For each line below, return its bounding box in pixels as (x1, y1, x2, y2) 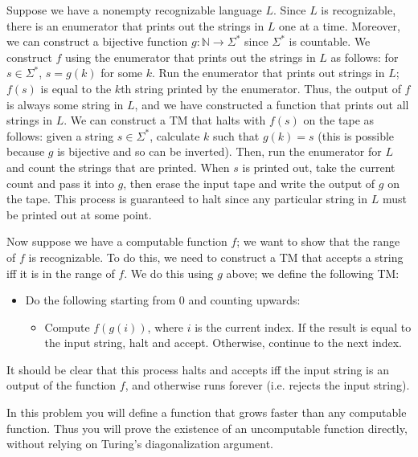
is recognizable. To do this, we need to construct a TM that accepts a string (28, 248, 404, 265)
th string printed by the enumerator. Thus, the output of (121, 80, 401, 96)
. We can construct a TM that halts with (64, 112, 266, 129)
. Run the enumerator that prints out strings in (151, 64, 385, 81)
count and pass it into (6, 174, 114, 191)
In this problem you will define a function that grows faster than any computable (6, 404, 407, 421)
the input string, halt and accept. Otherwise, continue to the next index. (44, 334, 402, 351)
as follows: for (330, 48, 399, 65)
